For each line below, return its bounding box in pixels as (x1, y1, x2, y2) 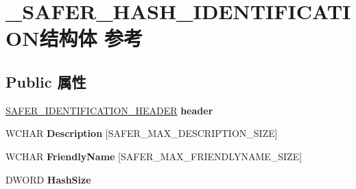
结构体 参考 (39, 24, 143, 52)
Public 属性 (5, 71, 86, 92)
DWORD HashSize (5, 172, 91, 186)
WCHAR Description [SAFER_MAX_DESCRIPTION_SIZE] (5, 126, 278, 140)
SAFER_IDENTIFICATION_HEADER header (5, 103, 213, 117)
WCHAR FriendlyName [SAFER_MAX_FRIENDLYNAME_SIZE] (5, 149, 302, 163)
